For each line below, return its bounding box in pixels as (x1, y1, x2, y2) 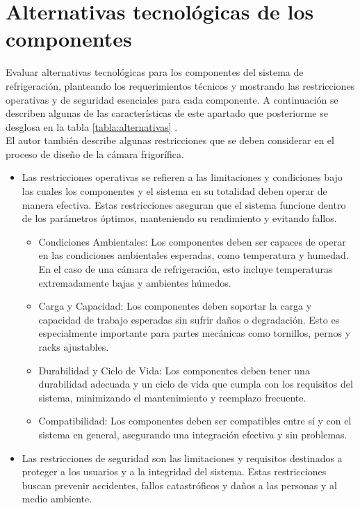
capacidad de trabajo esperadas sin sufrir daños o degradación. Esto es (38, 312, 340, 326)
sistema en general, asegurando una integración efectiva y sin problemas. (38, 427, 347, 441)
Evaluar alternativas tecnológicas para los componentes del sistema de (6, 65, 304, 79)
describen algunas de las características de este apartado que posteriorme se (6, 106, 328, 120)
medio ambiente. (22, 491, 92, 506)
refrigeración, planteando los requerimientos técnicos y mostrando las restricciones (6, 78, 355, 93)
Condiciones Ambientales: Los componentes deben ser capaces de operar (38, 234, 346, 248)
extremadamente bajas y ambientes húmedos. (38, 275, 231, 289)
